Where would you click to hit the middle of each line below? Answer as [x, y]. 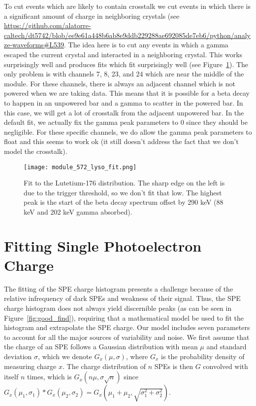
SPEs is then [174, 366]
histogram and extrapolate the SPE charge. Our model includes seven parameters [127, 327]
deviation [18, 356]
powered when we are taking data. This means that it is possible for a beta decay [127, 93]
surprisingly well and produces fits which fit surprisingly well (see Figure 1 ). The [126, 64]
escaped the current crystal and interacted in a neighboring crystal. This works [123, 54]
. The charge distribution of [104, 366]
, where [137, 356]
